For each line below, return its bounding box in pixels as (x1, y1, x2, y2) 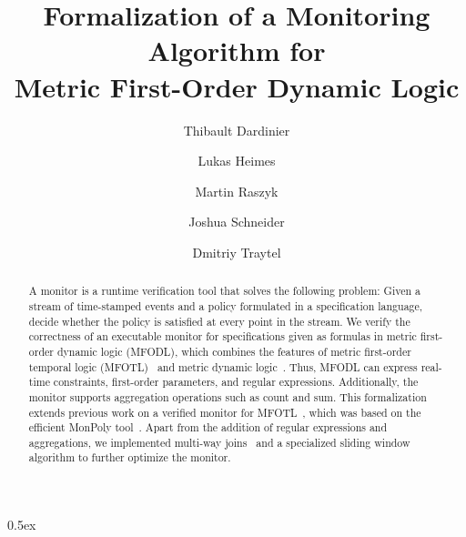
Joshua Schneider (188, 212, 285, 231)
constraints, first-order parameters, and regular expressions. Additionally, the (53, 374, 419, 390)
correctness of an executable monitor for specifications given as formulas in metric (28, 329, 417, 344)
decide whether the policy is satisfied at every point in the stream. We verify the (28, 313, 410, 329)
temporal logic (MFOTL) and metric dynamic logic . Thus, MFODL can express (28, 359, 418, 374)
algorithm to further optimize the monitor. (28, 450, 231, 465)
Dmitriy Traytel (192, 242, 281, 261)
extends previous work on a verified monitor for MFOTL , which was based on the (28, 404, 421, 420)
